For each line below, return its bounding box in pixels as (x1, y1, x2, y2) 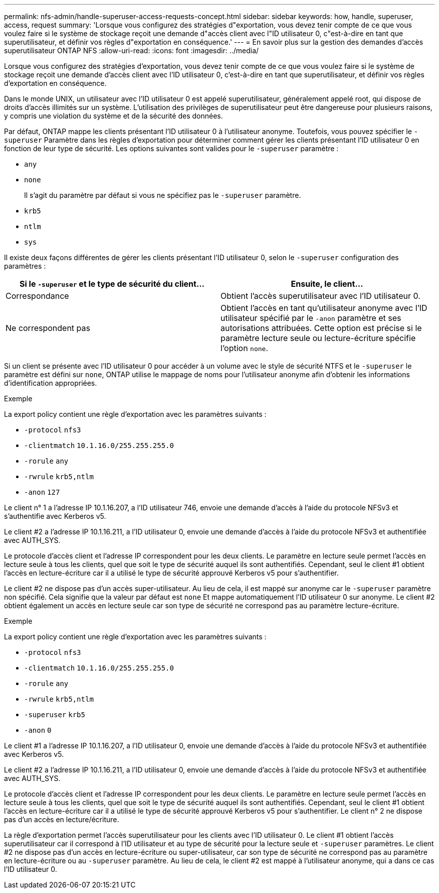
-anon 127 (24, 488, 60, 496)
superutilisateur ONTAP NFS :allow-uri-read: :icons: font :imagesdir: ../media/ (4, 46, 259, 55)
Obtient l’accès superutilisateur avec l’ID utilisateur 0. (221, 291, 420, 301)
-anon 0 (24, 726, 52, 734)
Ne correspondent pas (6, 323, 90, 333)
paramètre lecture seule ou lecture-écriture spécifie (221, 333, 416, 343)
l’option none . (221, 343, 269, 353)
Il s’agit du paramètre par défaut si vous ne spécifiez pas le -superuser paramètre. (24, 191, 301, 199)
